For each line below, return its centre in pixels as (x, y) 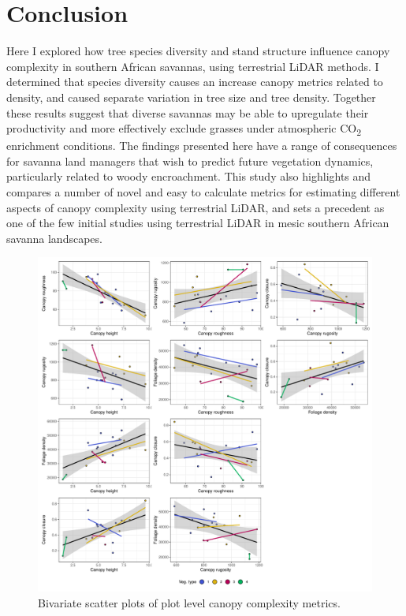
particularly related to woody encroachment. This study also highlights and (189, 176)
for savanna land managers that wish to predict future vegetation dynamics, (190, 161)
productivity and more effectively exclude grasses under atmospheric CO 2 (184, 129)
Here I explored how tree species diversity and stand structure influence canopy (198, 51)
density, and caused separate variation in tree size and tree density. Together (191, 97)
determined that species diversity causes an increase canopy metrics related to (195, 82)
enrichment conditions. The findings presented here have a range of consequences (202, 146)
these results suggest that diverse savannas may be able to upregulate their (188, 112)
